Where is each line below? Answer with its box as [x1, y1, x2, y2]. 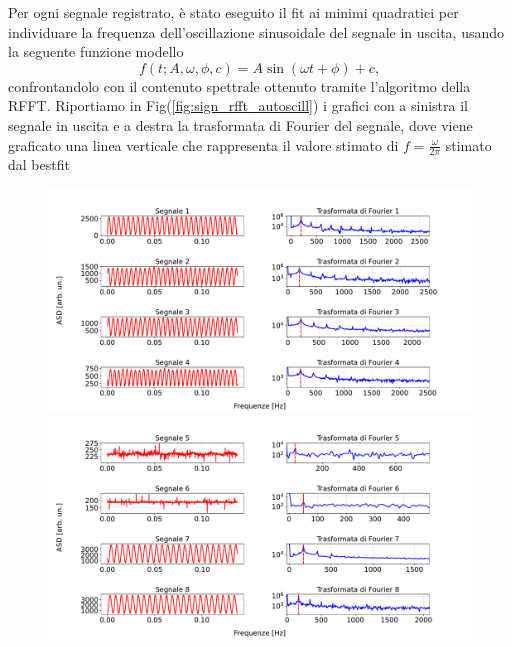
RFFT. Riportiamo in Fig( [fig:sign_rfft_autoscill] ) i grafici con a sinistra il [8, 95, 468, 116]
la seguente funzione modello [8, 41, 184, 62]
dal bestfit [8, 154, 70, 175]
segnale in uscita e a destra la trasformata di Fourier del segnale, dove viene [8, 114, 473, 135]
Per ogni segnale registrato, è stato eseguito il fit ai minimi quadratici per [8, 2, 459, 22]
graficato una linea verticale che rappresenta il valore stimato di [8, 134, 399, 155]
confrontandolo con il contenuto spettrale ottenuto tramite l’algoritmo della [8, 75, 471, 96]
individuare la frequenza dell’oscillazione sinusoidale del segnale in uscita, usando [8, 21, 505, 42]
